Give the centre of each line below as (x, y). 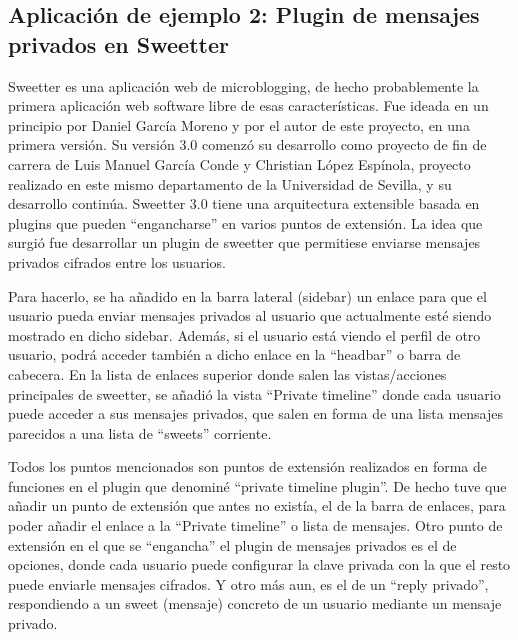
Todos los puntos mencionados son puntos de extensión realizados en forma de (248, 466)
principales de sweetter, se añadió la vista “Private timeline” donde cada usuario (254, 393)
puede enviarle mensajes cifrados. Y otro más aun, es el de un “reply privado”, (248, 583)
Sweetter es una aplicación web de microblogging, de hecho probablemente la (243, 85)
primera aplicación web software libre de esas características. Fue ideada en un (248, 105)
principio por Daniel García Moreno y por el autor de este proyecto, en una (239, 124)
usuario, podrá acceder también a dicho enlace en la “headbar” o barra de (234, 354)
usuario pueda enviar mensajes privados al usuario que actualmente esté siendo (250, 315)
